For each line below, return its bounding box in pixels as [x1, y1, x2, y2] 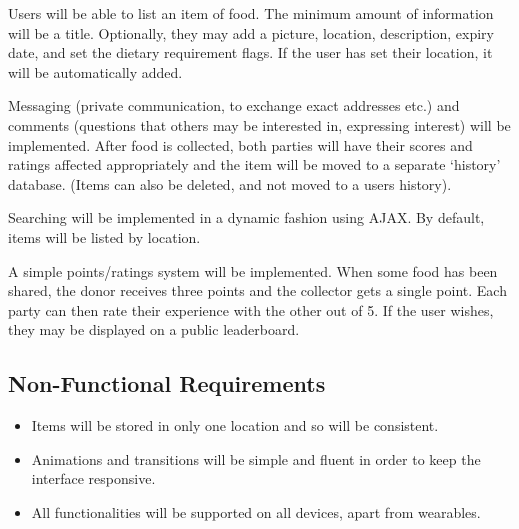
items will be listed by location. [8, 226, 201, 247]
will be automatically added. [8, 61, 183, 82]
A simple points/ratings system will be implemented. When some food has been [8, 260, 498, 281]
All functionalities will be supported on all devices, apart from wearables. [31, 501, 481, 522]
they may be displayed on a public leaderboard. [8, 319, 300, 340]
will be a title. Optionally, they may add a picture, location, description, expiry [8, 22, 494, 43]
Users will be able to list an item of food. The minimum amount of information [8, 3, 494, 23]
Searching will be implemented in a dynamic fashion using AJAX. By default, [8, 207, 485, 228]
